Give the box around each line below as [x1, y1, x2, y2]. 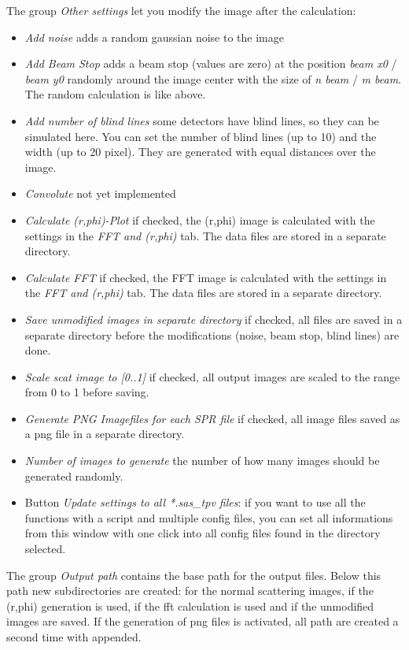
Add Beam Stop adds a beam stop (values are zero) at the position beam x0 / [24, 55, 397, 72]
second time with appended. [6, 629, 142, 644]
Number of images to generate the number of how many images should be [24, 452, 380, 469]
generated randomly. [24, 467, 123, 484]
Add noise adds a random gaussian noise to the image [24, 28, 284, 45]
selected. [24, 540, 66, 557]
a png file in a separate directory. [24, 425, 185, 442]
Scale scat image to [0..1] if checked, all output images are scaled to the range [24, 368, 400, 384]
